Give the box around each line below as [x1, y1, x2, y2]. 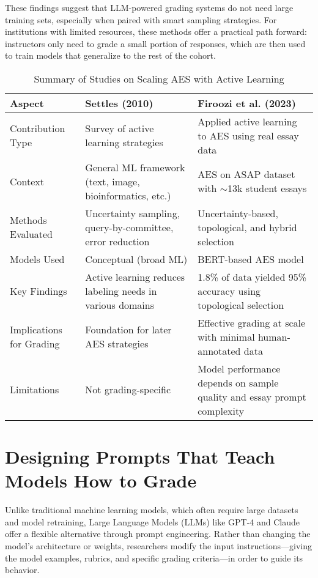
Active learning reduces [85, 269, 185, 284]
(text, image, [85, 174, 140, 188]
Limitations [10, 382, 59, 397]
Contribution [10, 121, 65, 136]
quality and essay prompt [198, 389, 306, 404]
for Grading [10, 336, 60, 351]
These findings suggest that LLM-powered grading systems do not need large [5, 1, 294, 13]
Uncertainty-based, [198, 206, 278, 220]
